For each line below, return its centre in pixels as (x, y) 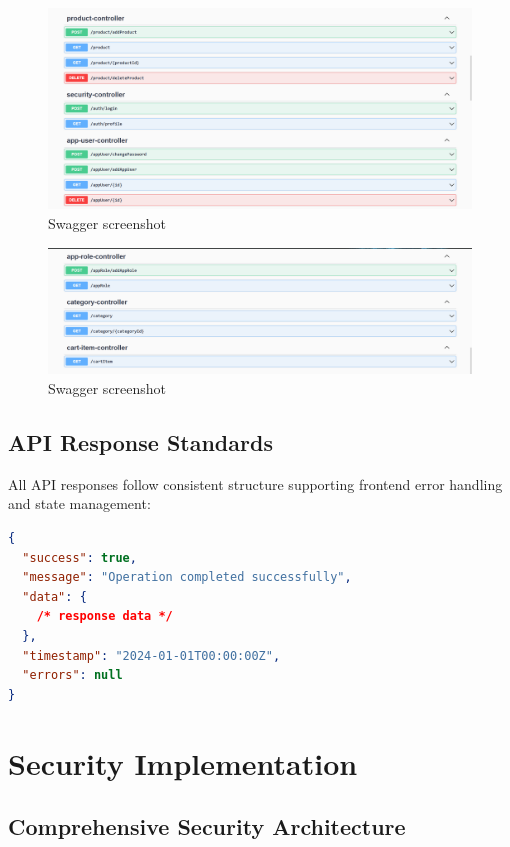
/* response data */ (104, 616)
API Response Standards (140, 442)
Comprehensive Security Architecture (207, 826)
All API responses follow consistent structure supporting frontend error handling (255, 483)
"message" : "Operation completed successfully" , (187, 577)
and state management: (79, 503)
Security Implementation (183, 762)
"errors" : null (72, 675)
